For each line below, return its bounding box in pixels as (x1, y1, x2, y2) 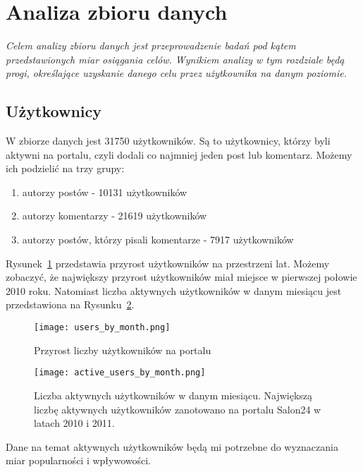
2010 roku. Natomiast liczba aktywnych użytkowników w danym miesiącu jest (6, 283, 342, 298)
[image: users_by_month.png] (34, 322, 171, 333)
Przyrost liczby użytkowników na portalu (34, 342, 211, 357)
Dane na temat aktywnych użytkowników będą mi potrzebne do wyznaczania (6, 439, 338, 454)
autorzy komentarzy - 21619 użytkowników (22, 208, 207, 223)
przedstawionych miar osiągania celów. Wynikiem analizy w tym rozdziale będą (6, 52, 345, 66)
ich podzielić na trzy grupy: (6, 161, 125, 176)
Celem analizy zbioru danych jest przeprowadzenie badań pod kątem (6, 38, 296, 53)
